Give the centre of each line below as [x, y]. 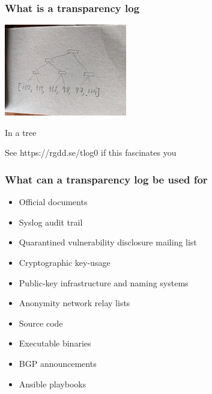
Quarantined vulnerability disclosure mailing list [108, 242]
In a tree [21, 132]
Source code [41, 323]
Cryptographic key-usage [65, 262]
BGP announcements [58, 363]
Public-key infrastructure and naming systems [104, 282]
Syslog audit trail [51, 222]
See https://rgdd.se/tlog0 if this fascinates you [91, 152]
